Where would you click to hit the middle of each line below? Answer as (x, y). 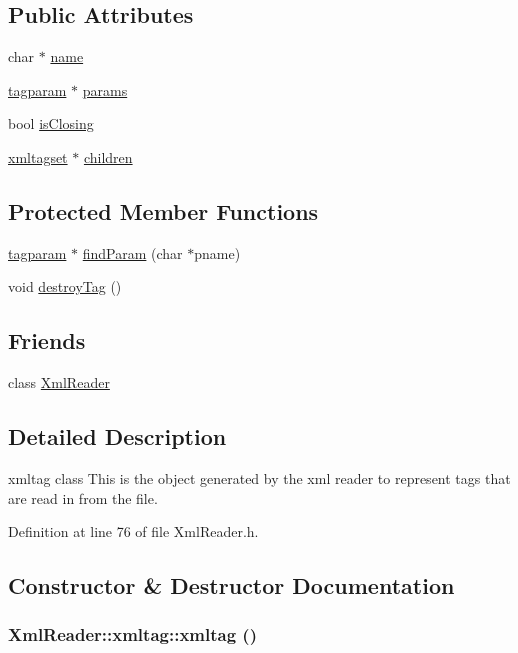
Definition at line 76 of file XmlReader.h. (133, 531)
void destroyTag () (65, 286)
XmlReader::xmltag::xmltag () (132, 634)
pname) (217, 252)
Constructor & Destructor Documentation (231, 585)
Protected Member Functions (163, 210)
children (108, 156)
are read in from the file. (83, 497)
